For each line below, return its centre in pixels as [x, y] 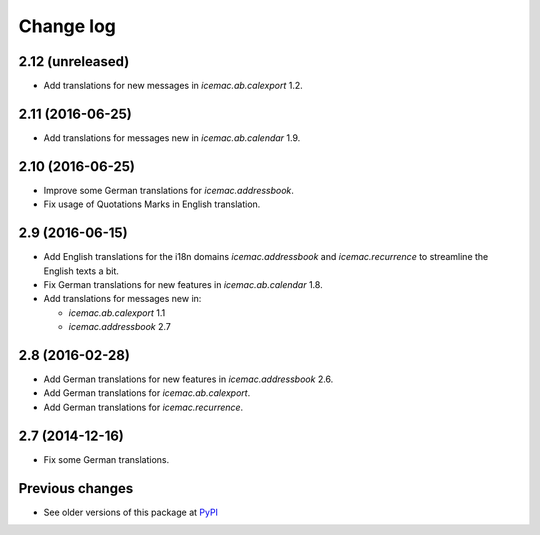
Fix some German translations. [106, 459]
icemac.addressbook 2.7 [120, 327]
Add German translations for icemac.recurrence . [143, 407]
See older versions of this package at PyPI [131, 512]
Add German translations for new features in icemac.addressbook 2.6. [188, 379]
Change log [67, 26]
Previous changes [76, 488]
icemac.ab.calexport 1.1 [117, 312]
